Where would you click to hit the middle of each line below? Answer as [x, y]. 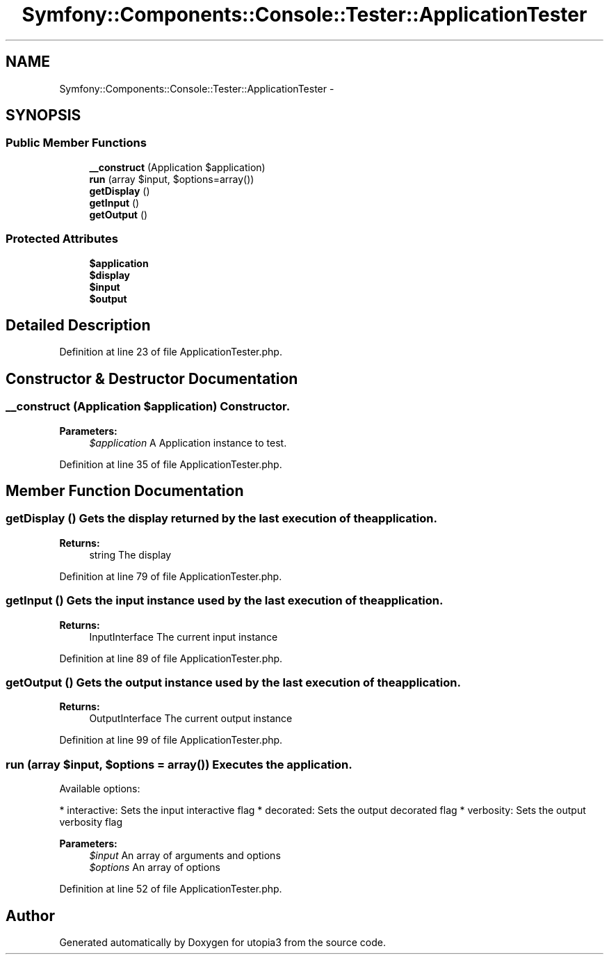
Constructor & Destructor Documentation [152, 378]
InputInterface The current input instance [184, 637]
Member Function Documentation [125, 491]
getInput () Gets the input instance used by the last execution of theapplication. [225, 601]
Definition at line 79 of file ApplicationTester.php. [171, 576]
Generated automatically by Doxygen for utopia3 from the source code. [222, 942]
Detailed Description [78, 325]
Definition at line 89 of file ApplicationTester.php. [171, 658]
